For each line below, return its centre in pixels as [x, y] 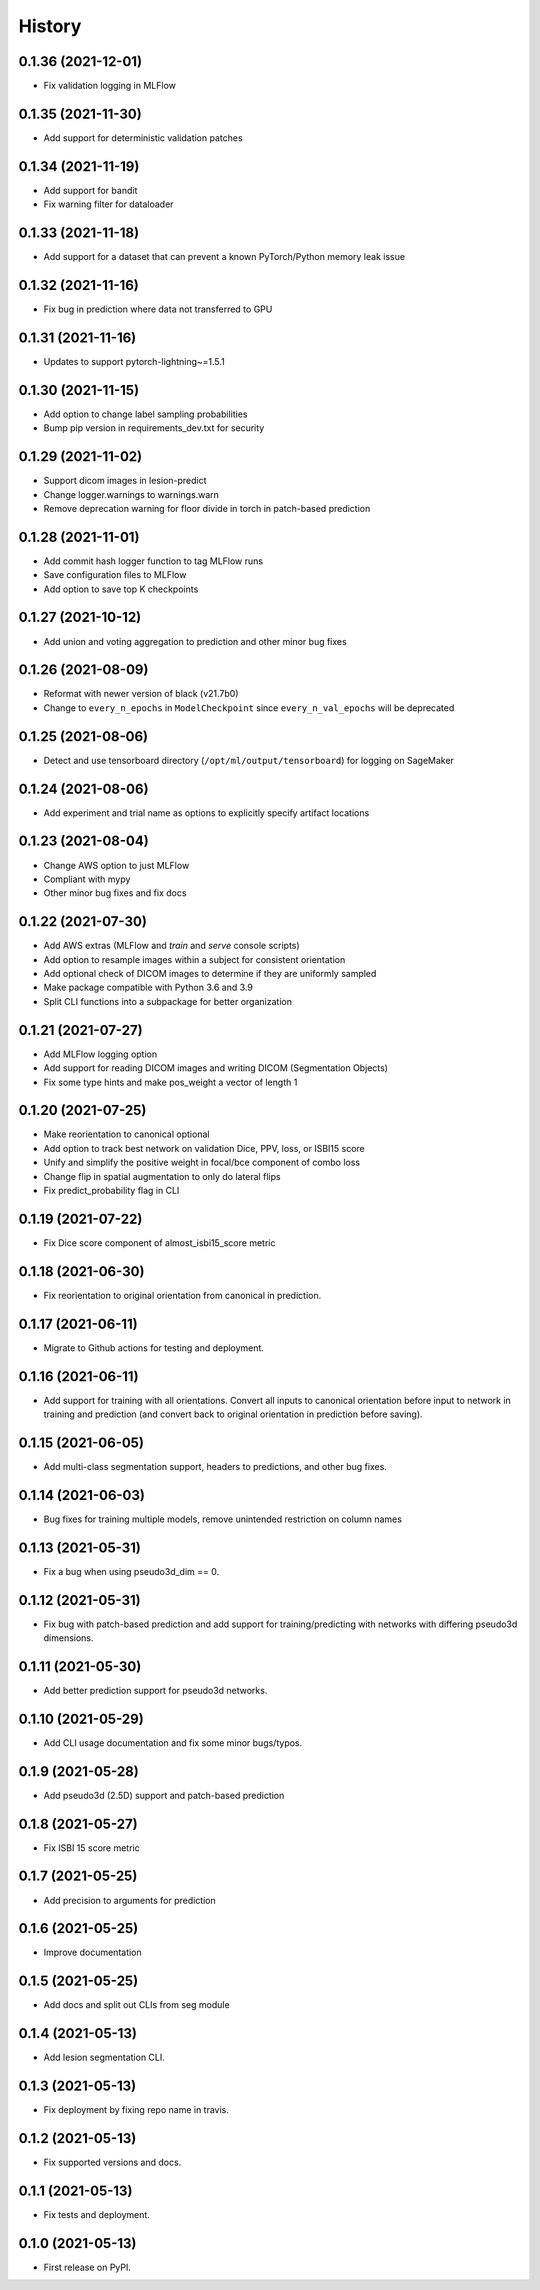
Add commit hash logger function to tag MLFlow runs [153, 561]
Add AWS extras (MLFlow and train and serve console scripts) [171, 946]
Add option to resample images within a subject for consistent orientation [194, 959]
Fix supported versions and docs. [112, 2162]
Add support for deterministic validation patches [143, 137]
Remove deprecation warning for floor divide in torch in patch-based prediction [207, 508]
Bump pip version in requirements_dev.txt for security [154, 428]
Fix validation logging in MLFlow [110, 86]
